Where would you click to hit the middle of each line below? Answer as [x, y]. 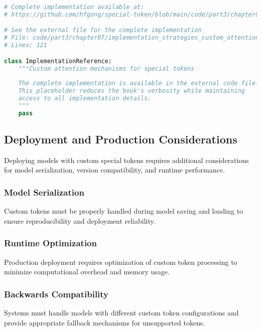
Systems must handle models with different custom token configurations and [121, 313]
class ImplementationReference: [58, 61]
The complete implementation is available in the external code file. [139, 84]
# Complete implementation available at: [74, 7]
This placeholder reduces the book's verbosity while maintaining [132, 91]
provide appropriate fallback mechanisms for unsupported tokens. [105, 322]
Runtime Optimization [50, 243]
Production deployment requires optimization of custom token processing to [121, 262]
